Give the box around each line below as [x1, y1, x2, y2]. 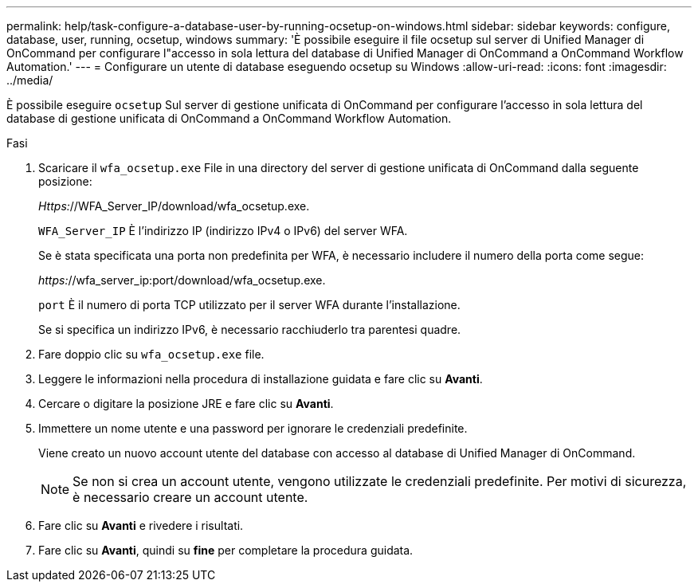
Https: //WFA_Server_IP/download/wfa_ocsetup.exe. [38, 199, 310, 213]
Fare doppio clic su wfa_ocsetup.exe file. [38, 347, 265, 361]
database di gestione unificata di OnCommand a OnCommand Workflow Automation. [6, 112, 452, 125]
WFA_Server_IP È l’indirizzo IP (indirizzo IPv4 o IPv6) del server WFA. [38, 224, 408, 237]
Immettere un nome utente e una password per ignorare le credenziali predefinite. [38, 421, 468, 435]
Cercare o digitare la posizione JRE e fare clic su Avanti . [38, 397, 334, 410]
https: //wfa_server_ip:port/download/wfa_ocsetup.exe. [38, 273, 326, 287]
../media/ [6, 73, 53, 87]
